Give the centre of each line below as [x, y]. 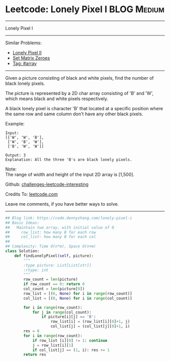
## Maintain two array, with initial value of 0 [60, 227]
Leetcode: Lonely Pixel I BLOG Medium [85, 9]
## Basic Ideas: [22, 223]
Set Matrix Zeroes [31, 58]
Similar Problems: [24, 43]
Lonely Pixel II [27, 52]
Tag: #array [25, 63]
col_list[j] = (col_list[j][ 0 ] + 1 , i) [90, 326]
